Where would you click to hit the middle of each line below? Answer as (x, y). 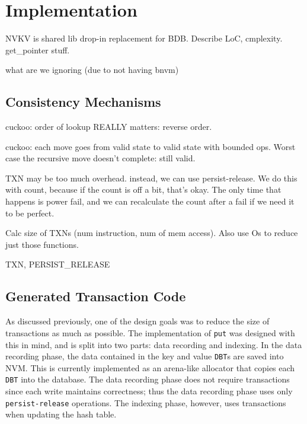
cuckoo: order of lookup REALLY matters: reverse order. (109, 127)
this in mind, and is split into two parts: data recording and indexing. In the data (154, 344)
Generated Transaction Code (96, 296)
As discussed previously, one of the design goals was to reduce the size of (137, 321)
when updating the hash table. (61, 414)
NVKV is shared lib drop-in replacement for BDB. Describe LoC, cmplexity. (144, 38)
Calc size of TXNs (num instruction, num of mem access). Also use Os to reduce (152, 233)
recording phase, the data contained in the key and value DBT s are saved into (145, 356)
